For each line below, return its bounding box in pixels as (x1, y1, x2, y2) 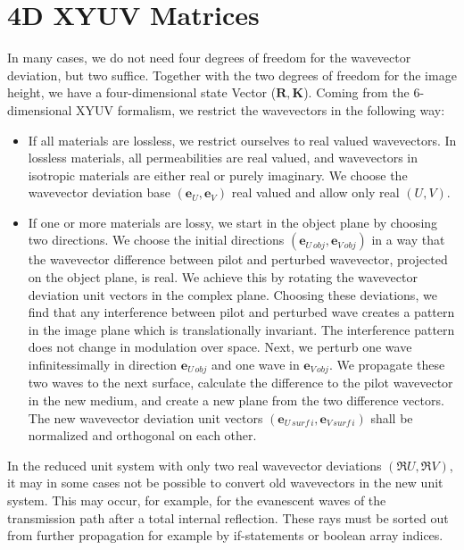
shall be (370, 408, 413, 427)
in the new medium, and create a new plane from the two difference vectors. (28, 391, 444, 410)
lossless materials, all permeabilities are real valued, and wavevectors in (28, 148, 418, 167)
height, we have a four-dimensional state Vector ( (7, 83, 277, 102)
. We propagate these (328, 355, 445, 374)
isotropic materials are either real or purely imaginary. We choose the (28, 165, 408, 184)
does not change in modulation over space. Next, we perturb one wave (28, 337, 412, 356)
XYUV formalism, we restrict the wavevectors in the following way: (76, 100, 445, 119)
